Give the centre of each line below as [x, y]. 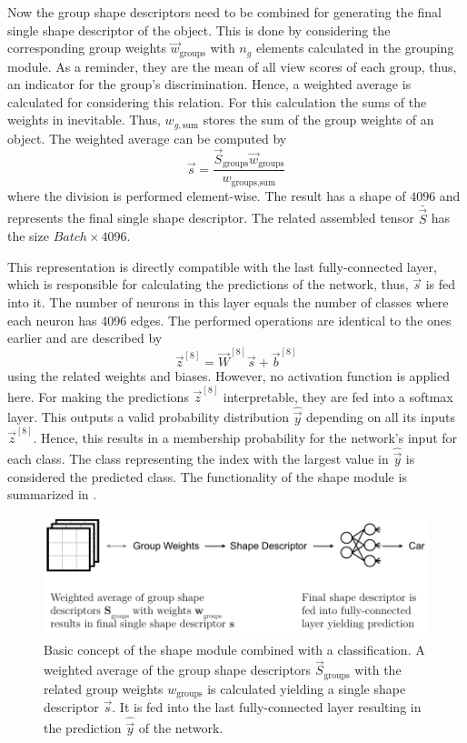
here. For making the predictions [98, 396]
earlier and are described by [85, 338]
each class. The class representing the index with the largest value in [198, 459]
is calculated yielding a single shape [307, 688]
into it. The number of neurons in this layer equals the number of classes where [228, 302]
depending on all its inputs [381, 417]
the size [28, 236]
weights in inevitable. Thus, [84, 120]
